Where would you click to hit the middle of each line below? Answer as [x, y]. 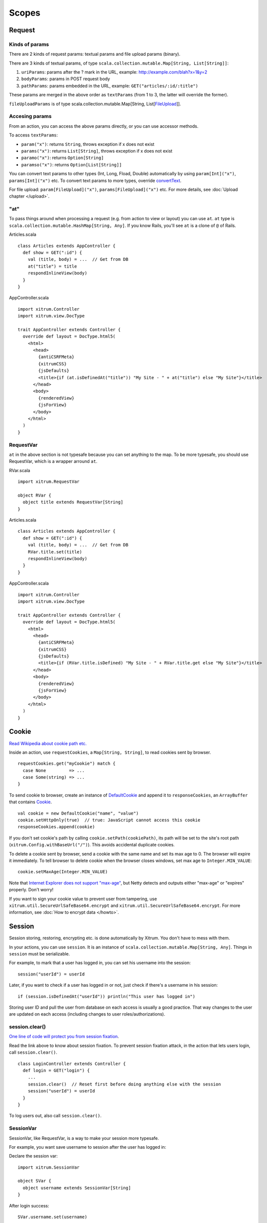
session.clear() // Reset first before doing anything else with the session [124, 1084]
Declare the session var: [33, 1156]
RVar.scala [20, 470]
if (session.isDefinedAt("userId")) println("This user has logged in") [106, 996]
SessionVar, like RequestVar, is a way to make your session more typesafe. [84, 1138]
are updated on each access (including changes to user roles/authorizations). [87, 1014]
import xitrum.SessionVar [49, 1167]
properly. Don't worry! [31, 890]
